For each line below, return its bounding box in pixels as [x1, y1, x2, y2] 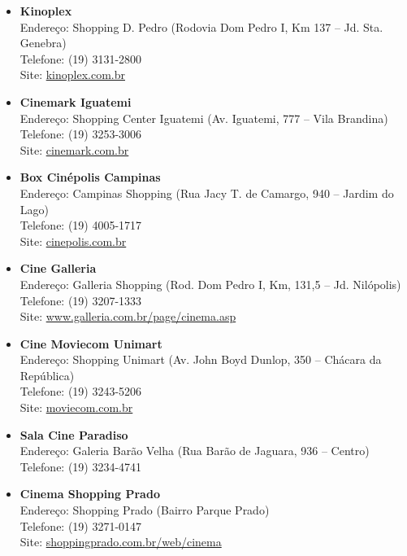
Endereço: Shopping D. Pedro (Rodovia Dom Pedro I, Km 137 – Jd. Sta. [19, 18, 383, 35]
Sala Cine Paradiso [19, 426, 128, 443]
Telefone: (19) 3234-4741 [19, 457, 142, 475]
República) [19, 366, 75, 383]
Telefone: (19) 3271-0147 [19, 517, 142, 534]
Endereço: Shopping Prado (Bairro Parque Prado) [19, 501, 270, 519]
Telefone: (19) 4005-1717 [19, 217, 142, 234]
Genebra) [19, 34, 67, 51]
